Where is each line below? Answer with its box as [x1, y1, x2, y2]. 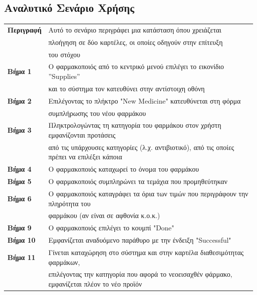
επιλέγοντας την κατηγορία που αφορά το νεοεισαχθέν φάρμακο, [48, 269, 232, 279]
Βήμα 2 [7, 95, 32, 106]
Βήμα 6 [7, 193, 32, 203]
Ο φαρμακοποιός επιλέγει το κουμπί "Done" [48, 222, 174, 233]
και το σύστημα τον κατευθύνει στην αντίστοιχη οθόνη [48, 83, 205, 93]
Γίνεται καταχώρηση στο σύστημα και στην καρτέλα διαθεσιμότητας [48, 247, 244, 257]
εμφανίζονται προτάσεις [48, 130, 116, 140]
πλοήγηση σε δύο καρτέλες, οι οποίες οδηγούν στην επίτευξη [48, 37, 223, 47]
